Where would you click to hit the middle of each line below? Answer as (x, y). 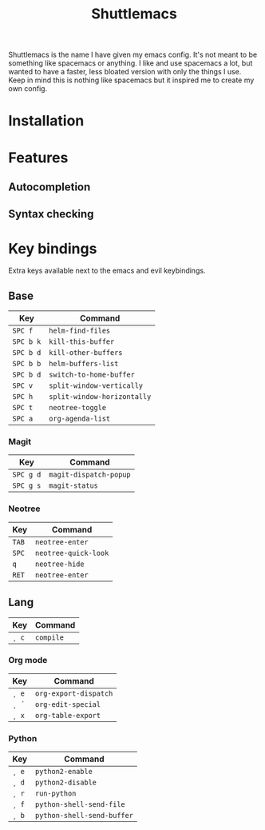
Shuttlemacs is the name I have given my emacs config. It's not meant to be (133, 55)
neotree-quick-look (72, 553)
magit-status (73, 486)
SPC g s (27, 486)
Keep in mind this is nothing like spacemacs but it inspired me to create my (131, 80)
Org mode (28, 660)
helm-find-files (80, 331)
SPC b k (27, 342)
